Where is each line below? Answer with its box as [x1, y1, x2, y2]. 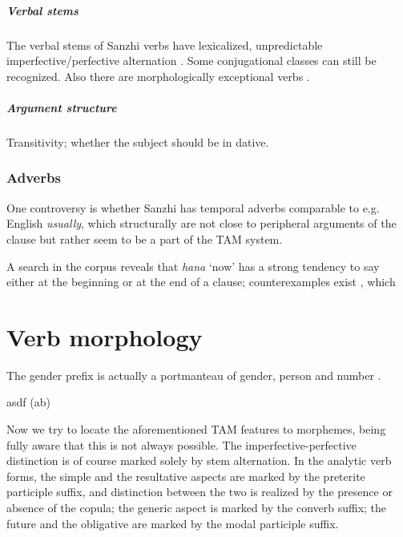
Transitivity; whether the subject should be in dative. [6, 133, 269, 150]
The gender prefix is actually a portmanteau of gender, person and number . [6, 366, 381, 383]
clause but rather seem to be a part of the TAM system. [6, 230, 283, 247]
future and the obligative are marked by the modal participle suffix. [6, 515, 339, 531]
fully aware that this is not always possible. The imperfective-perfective [6, 436, 357, 453]
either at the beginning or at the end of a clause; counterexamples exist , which [6, 273, 396, 290]
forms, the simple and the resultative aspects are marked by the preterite [6, 467, 365, 484]
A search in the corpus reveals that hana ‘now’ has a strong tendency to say [6, 257, 380, 274]
